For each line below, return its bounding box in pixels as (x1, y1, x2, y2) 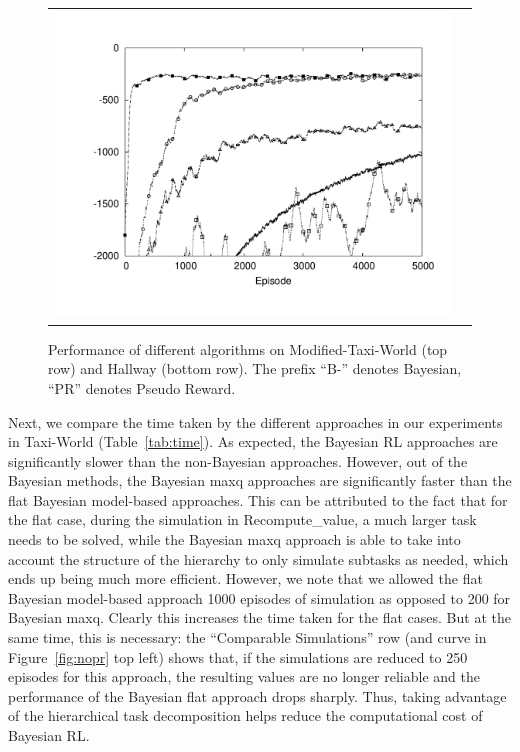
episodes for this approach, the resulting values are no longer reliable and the (8, 666, 480, 687)
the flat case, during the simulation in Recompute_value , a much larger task (8, 509, 477, 530)
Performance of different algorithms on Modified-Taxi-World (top (48, 338, 448, 359)
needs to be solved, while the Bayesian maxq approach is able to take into (8, 529, 461, 550)
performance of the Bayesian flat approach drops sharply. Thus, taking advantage (8, 685, 507, 706)
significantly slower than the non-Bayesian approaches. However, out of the (8, 450, 468, 471)
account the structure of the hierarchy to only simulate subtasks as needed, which (8, 548, 509, 569)
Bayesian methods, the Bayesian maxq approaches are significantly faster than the (8, 470, 512, 491)
